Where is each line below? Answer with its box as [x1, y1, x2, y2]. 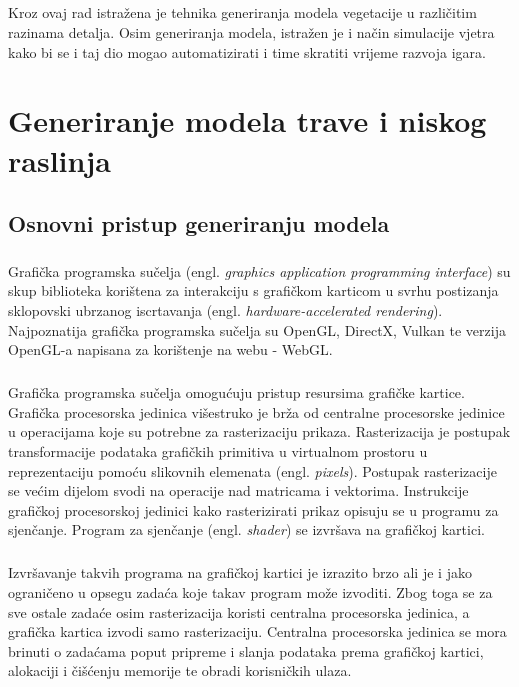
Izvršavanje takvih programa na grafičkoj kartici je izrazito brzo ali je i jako [8, 562, 472, 583]
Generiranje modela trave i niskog [8, 100, 487, 141]
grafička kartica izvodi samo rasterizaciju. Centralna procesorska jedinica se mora [8, 621, 507, 642]
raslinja [8, 139, 111, 180]
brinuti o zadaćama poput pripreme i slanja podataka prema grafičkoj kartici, [8, 640, 484, 661]
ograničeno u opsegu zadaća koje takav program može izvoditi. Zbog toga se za [8, 581, 493, 602]
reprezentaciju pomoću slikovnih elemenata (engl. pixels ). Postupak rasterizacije [8, 460, 497, 481]
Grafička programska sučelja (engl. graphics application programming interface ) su [8, 260, 511, 281]
